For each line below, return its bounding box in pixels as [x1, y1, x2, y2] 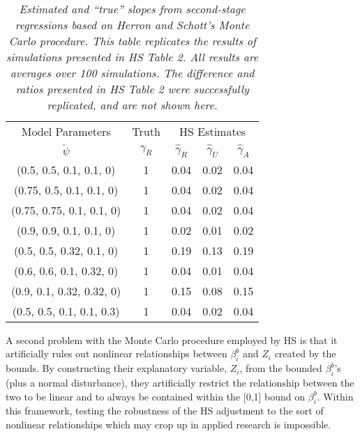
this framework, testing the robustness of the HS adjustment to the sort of [6, 403, 324, 418]
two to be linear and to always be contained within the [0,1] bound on [6, 389, 306, 403]
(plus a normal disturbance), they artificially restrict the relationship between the [6, 375, 354, 389]
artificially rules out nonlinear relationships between [6, 346, 227, 361]
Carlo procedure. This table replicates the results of [8, 33, 256, 49]
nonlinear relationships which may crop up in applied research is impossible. [6, 416, 331, 431]
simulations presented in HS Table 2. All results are [6, 49, 259, 65]
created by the [274, 346, 336, 361]
